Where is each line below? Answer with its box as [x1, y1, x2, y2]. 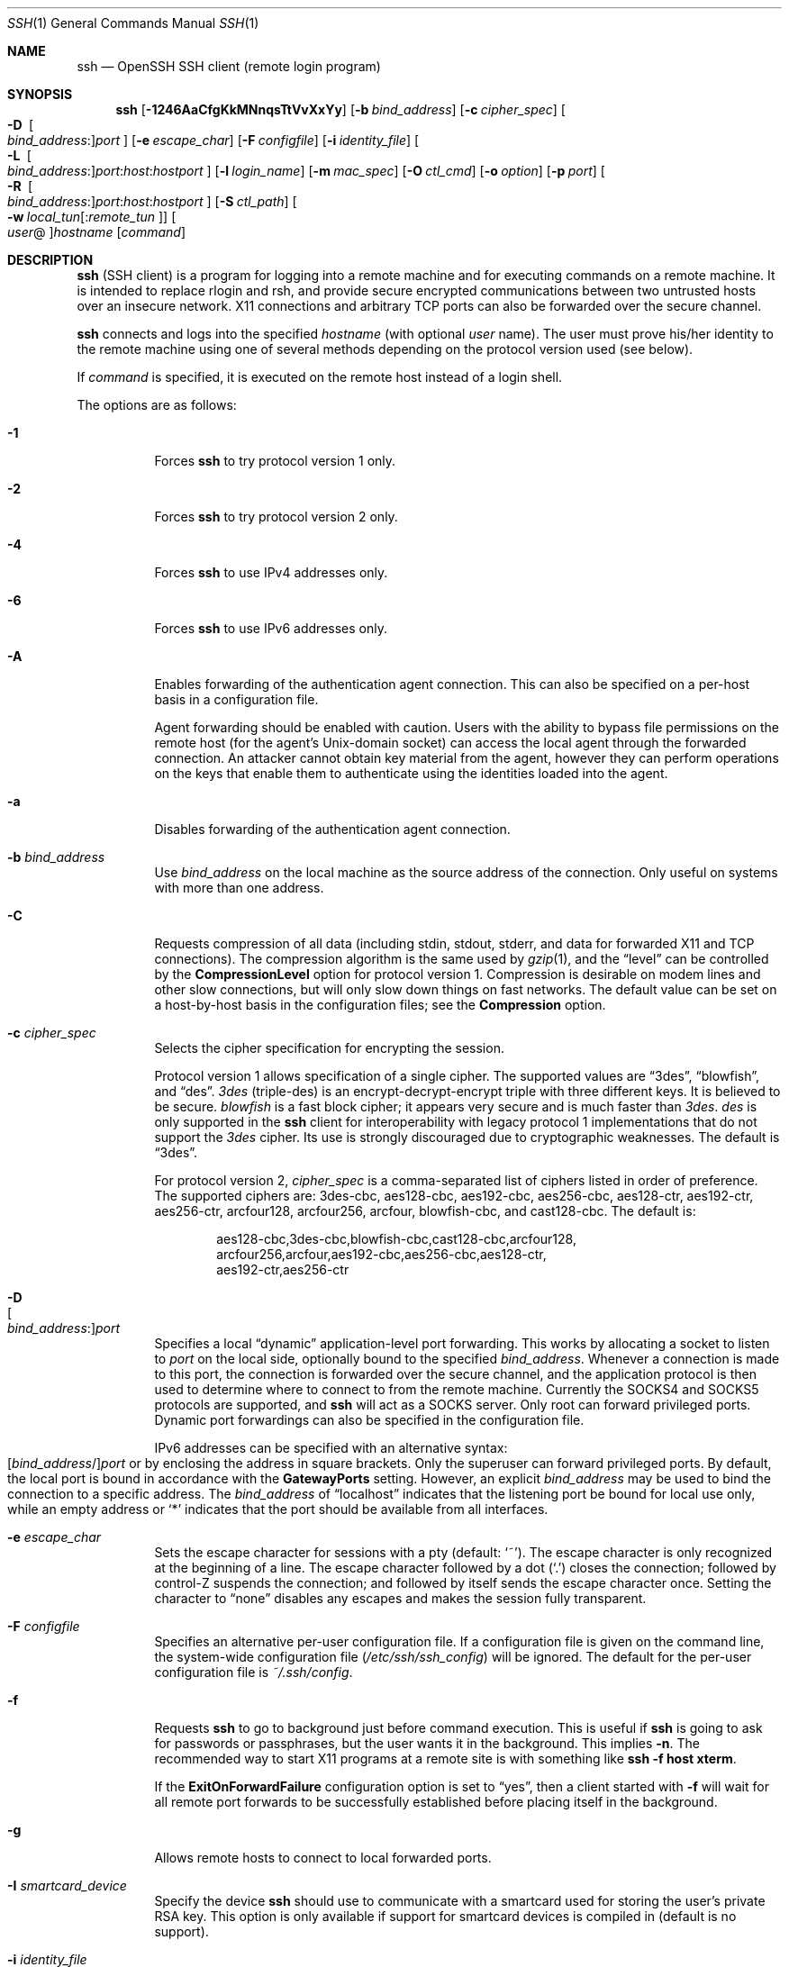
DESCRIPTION [7, 252, 94, 267]
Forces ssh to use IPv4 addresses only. [154, 565, 388, 580]
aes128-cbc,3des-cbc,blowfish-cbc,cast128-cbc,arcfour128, [216, 1231, 576, 1246]
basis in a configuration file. [154, 692, 319, 707]
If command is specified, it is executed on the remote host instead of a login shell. [77, 369, 563, 385]
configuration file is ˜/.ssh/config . [154, 1664, 353, 1680]
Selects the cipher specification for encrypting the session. [154, 1040, 504, 1056]
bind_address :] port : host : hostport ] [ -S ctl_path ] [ [7, 194, 297, 209]
